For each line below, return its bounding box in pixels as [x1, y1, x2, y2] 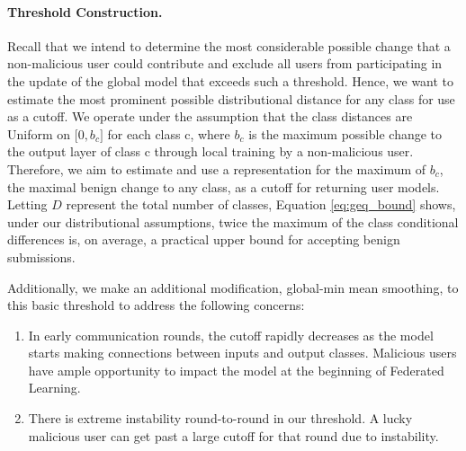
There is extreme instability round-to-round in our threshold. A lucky [28, 409, 413, 428]
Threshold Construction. [7, 2, 163, 21]
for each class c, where [107, 124, 230, 143]
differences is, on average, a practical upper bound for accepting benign [7, 230, 400, 249]
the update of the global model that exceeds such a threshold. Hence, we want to [7, 71, 454, 90]
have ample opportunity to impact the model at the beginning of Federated [28, 360, 444, 379]
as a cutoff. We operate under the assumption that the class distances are [7, 107, 413, 126]
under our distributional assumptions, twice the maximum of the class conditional [7, 212, 459, 231]
